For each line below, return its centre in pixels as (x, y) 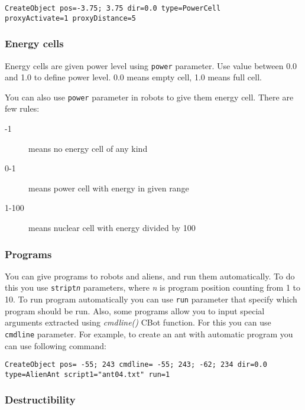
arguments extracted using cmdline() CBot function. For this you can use (138, 322)
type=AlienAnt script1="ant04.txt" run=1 (87, 374)
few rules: (22, 108)
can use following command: (56, 345)
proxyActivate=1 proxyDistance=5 (70, 18)
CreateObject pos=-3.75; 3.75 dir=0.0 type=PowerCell (113, 8)
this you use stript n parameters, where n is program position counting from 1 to (153, 287)
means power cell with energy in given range (109, 188)
